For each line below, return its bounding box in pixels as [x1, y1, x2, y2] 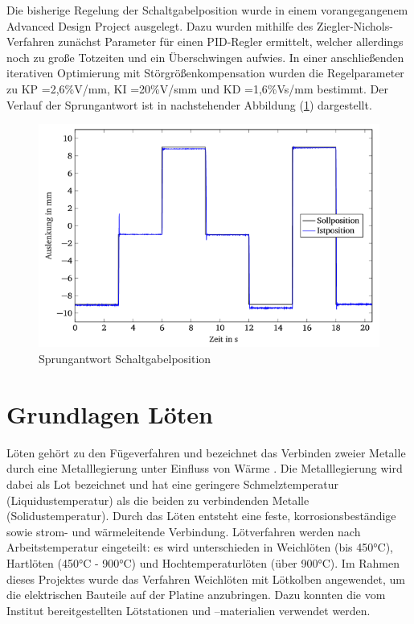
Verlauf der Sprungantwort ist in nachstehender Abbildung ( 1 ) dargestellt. [6, 96, 372, 113]
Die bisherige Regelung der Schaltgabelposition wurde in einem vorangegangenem [6, 2, 408, 18]
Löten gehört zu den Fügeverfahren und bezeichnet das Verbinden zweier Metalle [6, 444, 406, 461]
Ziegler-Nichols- [316, 17, 393, 34]
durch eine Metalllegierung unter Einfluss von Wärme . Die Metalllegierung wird [6, 460, 403, 477]
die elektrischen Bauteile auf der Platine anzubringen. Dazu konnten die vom [6, 586, 386, 603]
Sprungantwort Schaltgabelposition [39, 350, 211, 367]
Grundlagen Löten [6, 397, 213, 430]
